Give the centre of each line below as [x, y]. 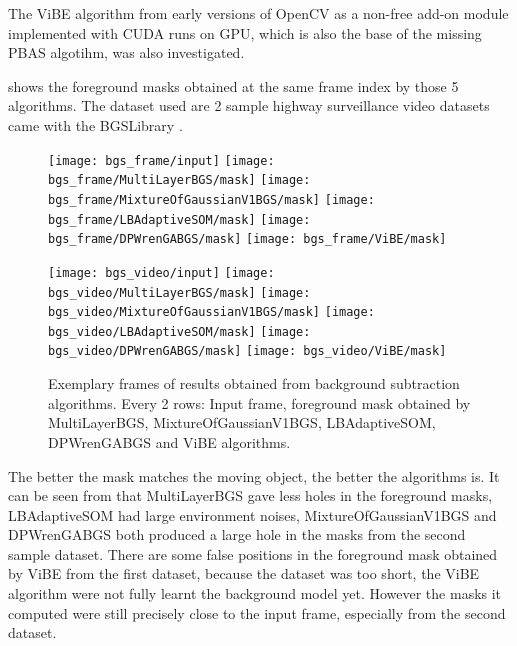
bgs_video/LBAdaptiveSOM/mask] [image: [179, 331]
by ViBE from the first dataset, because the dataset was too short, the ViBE [244, 573]
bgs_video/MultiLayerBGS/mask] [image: [179, 292]
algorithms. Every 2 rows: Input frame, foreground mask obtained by [259, 402]
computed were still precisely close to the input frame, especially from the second [257, 612]
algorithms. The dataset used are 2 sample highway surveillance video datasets [249, 105]
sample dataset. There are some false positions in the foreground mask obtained [253, 553]
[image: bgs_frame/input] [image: [161, 160]
